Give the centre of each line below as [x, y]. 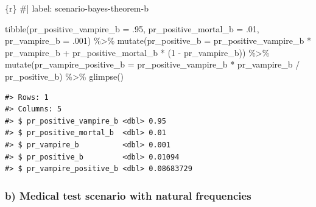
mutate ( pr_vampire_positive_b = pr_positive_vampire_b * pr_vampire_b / [153, 64]
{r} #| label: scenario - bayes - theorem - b [77, 8]
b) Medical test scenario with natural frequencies [128, 195]
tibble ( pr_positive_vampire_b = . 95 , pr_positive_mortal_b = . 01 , [132, 28]
